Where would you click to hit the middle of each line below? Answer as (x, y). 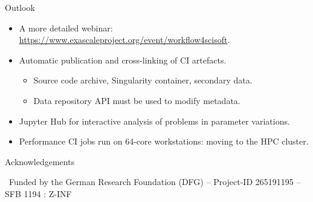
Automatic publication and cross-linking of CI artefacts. (123, 60)
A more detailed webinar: (66, 28)
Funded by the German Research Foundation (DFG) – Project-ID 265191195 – (155, 182)
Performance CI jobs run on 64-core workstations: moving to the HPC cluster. (164, 141)
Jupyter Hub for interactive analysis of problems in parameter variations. (154, 121)
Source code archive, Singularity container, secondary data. (143, 80)
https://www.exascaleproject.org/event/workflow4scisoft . (124, 40)
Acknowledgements (40, 161)
